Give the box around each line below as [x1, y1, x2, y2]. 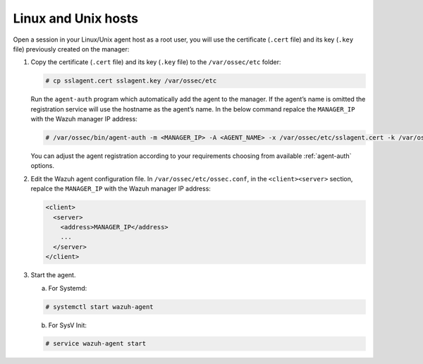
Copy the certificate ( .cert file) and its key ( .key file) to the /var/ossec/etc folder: [30, 58, 281, 66]
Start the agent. [30, 271, 76, 279]
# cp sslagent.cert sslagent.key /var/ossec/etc [45, 77, 217, 85]
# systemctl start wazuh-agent [45, 303, 154, 310]
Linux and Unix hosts [13, 11, 139, 26]
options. [30, 162, 55, 170]
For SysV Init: [48, 321, 87, 329]
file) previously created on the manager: [13, 44, 130, 53]
